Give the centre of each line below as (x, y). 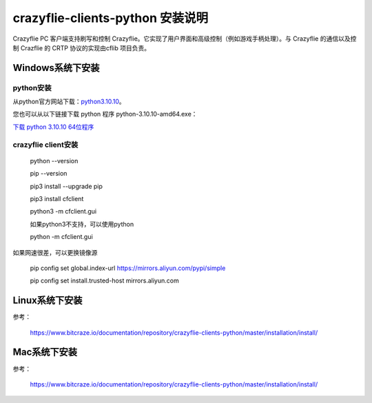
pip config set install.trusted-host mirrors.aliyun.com (104, 281)
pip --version (49, 174)
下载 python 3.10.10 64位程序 (53, 127)
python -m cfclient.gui (61, 237)
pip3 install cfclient (57, 199)
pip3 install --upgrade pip (66, 186)
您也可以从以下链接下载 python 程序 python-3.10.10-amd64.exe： (105, 114)
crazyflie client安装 (45, 145)
